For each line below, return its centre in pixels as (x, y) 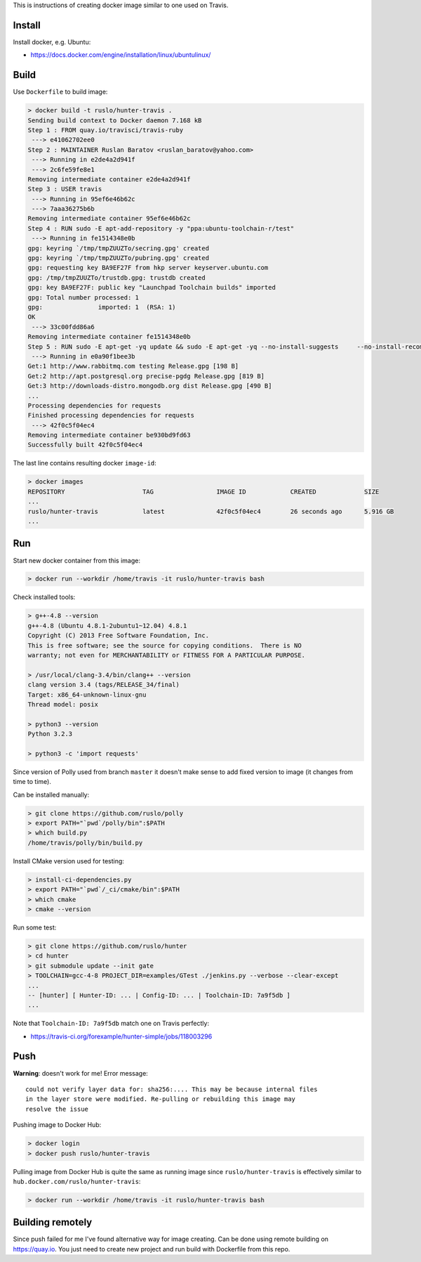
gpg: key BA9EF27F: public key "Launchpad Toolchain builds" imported (152, 288)
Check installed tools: (44, 597)
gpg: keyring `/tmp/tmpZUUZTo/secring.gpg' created (119, 248)
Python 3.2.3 (50, 734)
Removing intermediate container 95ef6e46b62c (109, 219)
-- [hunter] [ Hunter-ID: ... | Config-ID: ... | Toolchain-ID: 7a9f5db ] (159, 995)
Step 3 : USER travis (65, 189)
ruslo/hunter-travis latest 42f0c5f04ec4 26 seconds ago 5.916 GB (211, 511)
